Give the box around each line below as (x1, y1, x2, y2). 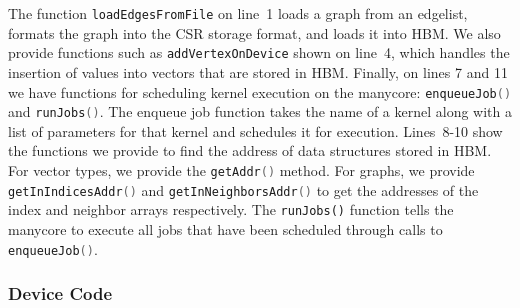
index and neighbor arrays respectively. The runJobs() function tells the (8, 199, 454, 220)
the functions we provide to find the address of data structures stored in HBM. (8, 140, 492, 161)
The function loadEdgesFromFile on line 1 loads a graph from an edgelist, (8, 3, 468, 23)
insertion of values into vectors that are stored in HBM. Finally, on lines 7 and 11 (8, 61, 508, 82)
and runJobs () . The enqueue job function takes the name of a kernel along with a (8, 101, 513, 122)
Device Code (8, 281, 113, 306)
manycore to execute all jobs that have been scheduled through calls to (8, 218, 443, 239)
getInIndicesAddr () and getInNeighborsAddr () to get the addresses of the (8, 179, 479, 200)
